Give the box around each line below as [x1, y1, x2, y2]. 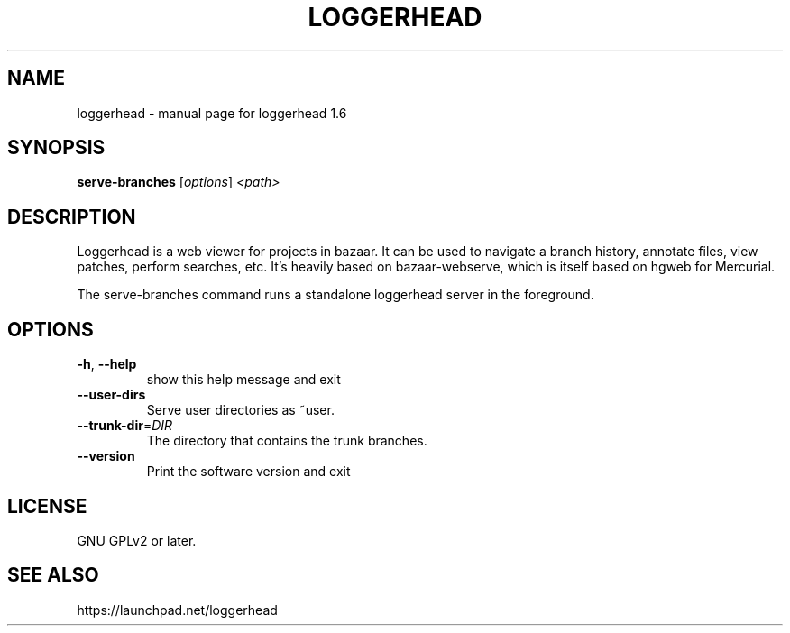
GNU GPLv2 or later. [77, 532, 197, 548]
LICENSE [7, 494, 87, 518]
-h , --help [77, 356, 137, 372]
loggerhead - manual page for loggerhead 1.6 [77, 105, 347, 121]
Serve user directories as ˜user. [146, 402, 335, 418]
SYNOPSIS [7, 136, 106, 160]
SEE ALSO [7, 564, 99, 587]
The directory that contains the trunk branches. [146, 433, 427, 449]
